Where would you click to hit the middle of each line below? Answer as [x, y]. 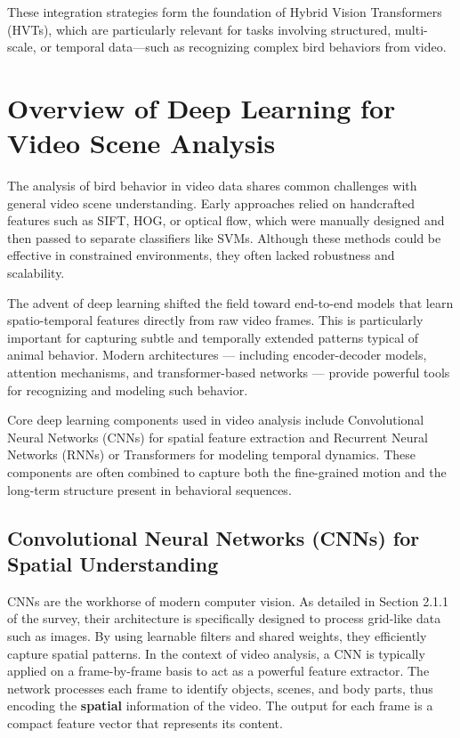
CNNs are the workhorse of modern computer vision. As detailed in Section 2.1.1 [228, 600]
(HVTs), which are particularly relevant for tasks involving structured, [199, 29]
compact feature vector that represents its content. [145, 722]
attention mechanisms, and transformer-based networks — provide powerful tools [229, 373]
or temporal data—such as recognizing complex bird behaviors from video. [243, 47]
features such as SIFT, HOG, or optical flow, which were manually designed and [226, 220]
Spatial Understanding [113, 563]
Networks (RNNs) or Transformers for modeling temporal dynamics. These [212, 454]
